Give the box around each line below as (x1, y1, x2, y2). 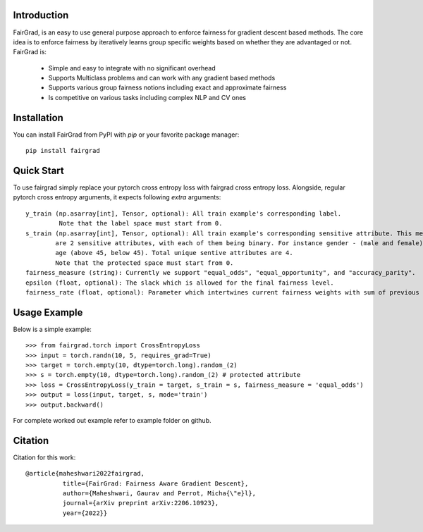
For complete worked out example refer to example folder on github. (13, 416, 211, 424)
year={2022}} (62, 509, 108, 517)
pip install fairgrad (25, 147, 100, 155)
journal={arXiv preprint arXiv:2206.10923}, (62, 499, 219, 507)
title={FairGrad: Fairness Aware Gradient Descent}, (62, 479, 249, 488)
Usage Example (13, 307, 83, 318)
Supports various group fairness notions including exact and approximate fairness (48, 83, 287, 92)
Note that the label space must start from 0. (59, 219, 223, 228)
